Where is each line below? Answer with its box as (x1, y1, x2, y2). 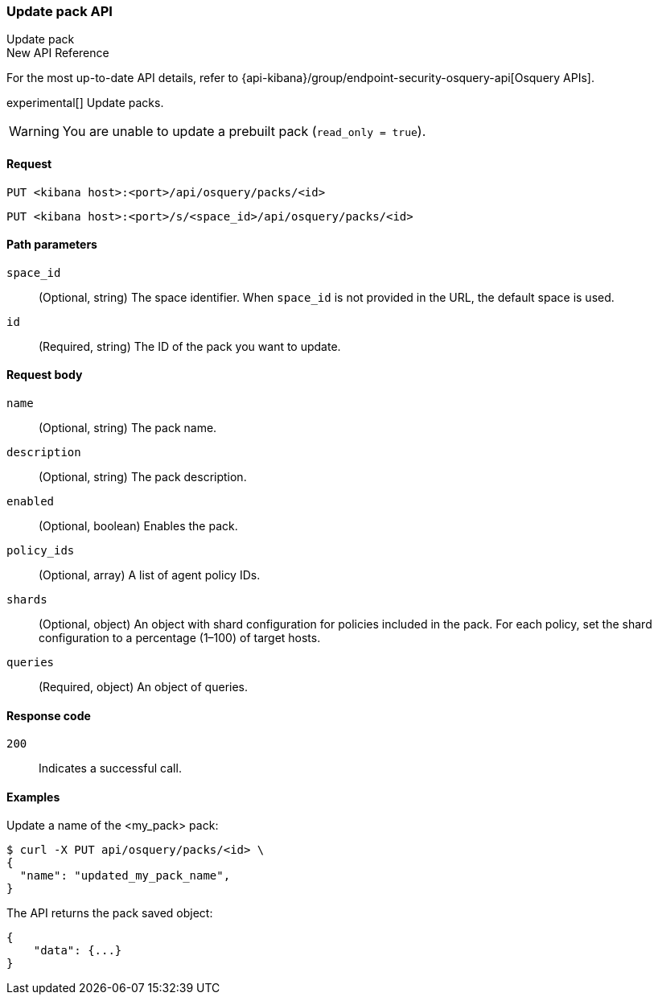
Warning (9, 123, 60, 140)
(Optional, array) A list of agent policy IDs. (39, 568, 261, 583)
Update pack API (6, 3, 113, 19)
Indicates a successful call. (39, 761, 182, 776)
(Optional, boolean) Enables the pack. (39, 519, 238, 533)
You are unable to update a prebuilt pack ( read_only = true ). (62, 123, 426, 140)
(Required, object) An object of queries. (39, 680, 249, 694)
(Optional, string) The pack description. (39, 470, 247, 484)
